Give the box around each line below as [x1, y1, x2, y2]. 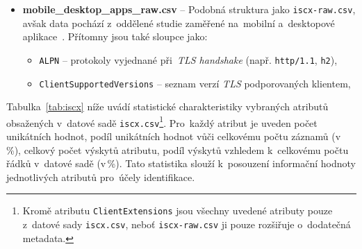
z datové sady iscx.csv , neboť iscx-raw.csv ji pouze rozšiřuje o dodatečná [22, 217, 351, 232]
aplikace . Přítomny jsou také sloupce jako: [22, 29, 208, 44]
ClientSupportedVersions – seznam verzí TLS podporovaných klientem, [39, 76, 351, 90]
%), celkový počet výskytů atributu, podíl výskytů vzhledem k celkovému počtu [6, 142, 349, 157]
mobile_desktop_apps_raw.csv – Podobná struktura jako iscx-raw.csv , [22, 2, 356, 16]
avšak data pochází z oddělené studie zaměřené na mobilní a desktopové [22, 15, 335, 30]
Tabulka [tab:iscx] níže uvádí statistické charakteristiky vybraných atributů [6, 99, 329, 114]
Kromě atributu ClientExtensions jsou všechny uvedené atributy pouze [22, 203, 333, 218]
